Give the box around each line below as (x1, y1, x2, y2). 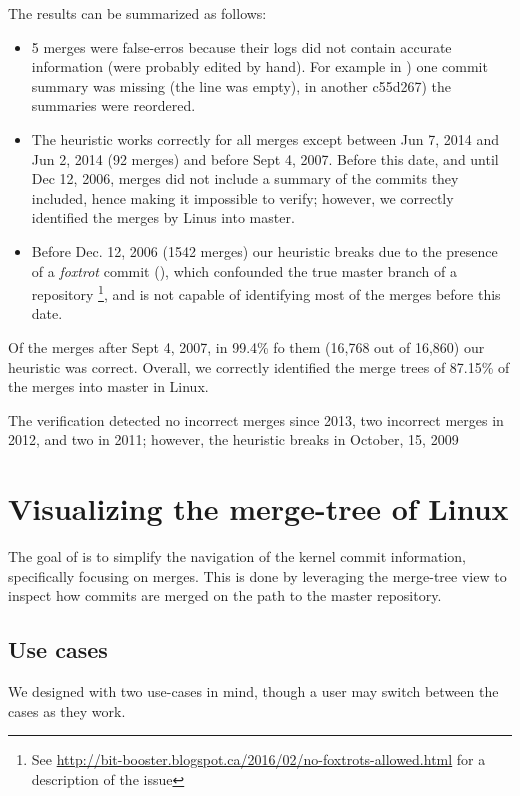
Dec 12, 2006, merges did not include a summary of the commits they (31, 168, 459, 189)
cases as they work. (8, 700, 126, 721)
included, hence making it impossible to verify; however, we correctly (31, 187, 454, 208)
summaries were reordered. (31, 95, 196, 116)
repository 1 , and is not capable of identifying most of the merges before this (31, 281, 501, 304)
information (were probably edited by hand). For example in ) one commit (31, 56, 488, 77)
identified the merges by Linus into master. (31, 207, 295, 228)
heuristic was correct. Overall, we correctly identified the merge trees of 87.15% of (8, 356, 510, 377)
